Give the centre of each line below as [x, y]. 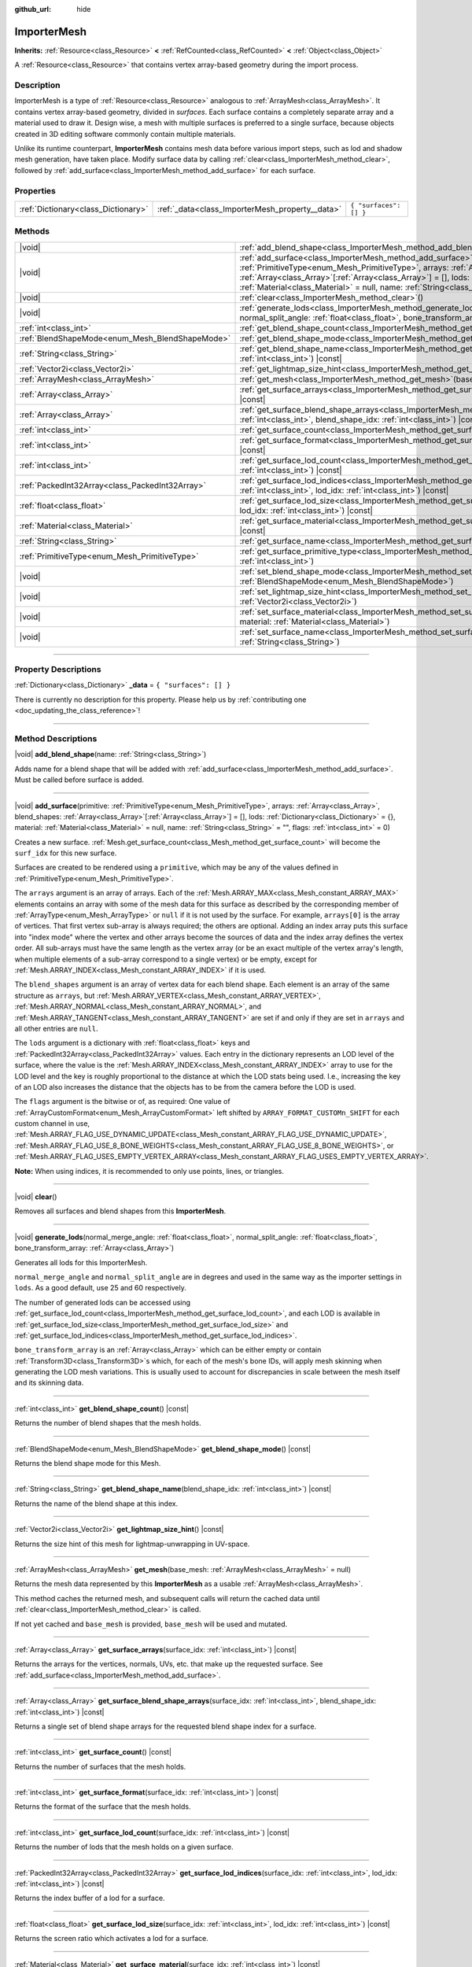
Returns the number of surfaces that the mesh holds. [100, 1766]
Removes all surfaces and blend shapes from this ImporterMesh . [120, 1211]
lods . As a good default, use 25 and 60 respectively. [100, 1288]
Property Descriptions [58, 670]
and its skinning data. [49, 1383]
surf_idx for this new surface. [66, 853]
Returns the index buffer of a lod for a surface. [90, 1898]
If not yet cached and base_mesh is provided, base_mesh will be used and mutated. [151, 1624]
